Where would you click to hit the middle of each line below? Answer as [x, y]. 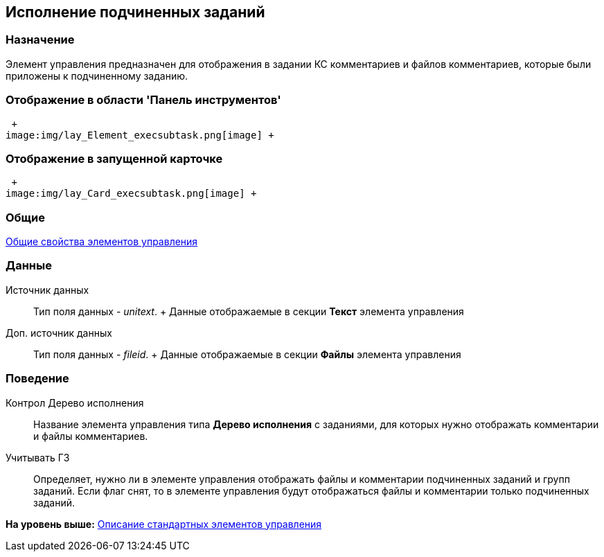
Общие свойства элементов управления [102, 242]
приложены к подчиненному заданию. [97, 76]
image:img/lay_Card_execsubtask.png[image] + [131, 194]
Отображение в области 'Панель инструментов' [143, 100]
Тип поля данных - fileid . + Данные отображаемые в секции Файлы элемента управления [247, 354]
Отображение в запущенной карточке [114, 158]
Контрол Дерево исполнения [75, 403]
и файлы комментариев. [91, 436]
